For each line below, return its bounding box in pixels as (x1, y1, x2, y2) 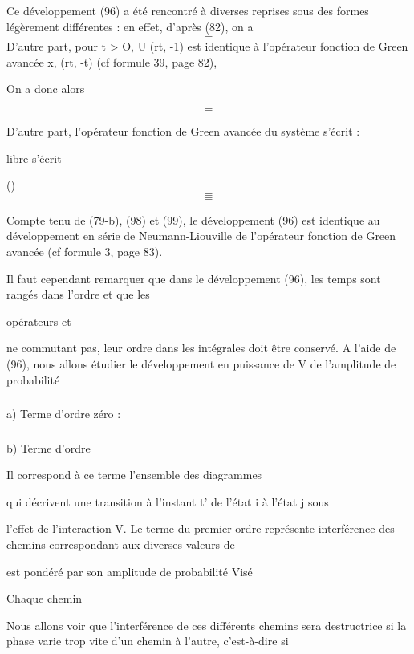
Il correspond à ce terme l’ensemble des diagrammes (6, 466, 262, 483)
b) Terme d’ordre (6, 439, 91, 456)
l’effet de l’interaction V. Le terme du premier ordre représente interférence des (6, 520, 395, 537)
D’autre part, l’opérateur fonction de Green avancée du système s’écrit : (6, 122, 360, 139)
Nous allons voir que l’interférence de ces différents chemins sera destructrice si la (6, 616, 407, 633)
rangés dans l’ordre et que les (6, 286, 150, 303)
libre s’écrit (6, 149, 62, 166)
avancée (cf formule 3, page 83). (6, 242, 163, 259)
